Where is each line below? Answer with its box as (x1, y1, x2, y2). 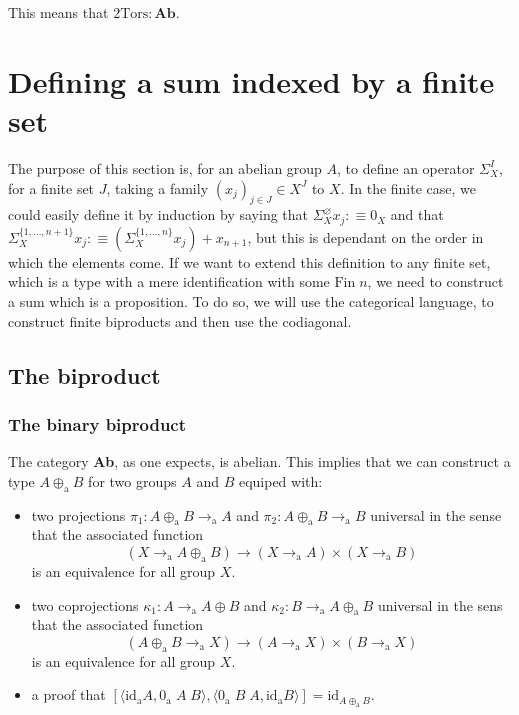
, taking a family (106, 177, 209, 198)
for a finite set (8, 177, 95, 198)
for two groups (88, 470, 177, 491)
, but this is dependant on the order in (247, 226, 484, 247)
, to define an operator (337, 157, 475, 178)
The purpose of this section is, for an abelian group (8, 157, 322, 178)
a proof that (31, 684, 106, 705)
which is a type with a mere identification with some (8, 271, 330, 292)
